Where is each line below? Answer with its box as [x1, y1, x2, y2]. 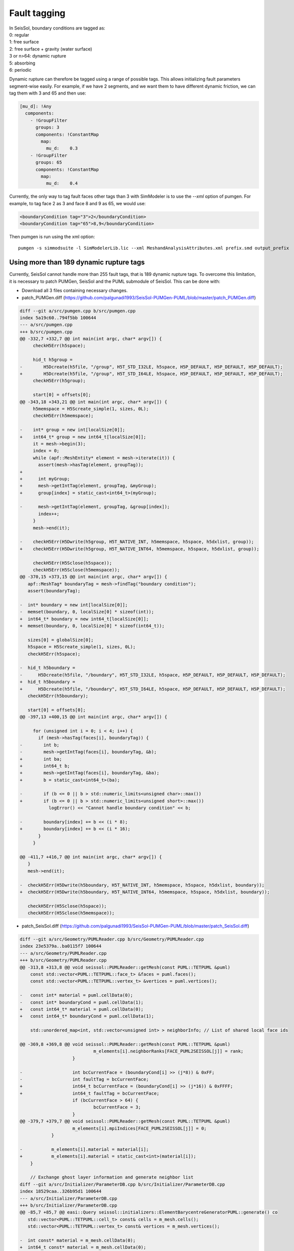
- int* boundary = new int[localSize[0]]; [19, 602, 128, 607]
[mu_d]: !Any [19, 104, 52, 110]
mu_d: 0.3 [45, 146, 78, 151]
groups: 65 [35, 160, 62, 165]
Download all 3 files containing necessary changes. [21, 288, 128, 294]
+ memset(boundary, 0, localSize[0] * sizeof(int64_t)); [19, 623, 165, 629]
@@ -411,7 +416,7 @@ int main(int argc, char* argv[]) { [19, 854, 162, 860]
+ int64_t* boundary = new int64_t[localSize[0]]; [19, 616, 149, 621]
